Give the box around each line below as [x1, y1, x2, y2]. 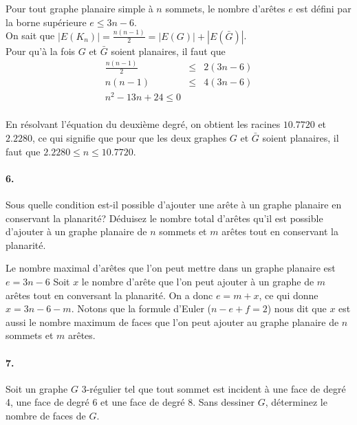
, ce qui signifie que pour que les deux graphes [32, 131, 227, 145]
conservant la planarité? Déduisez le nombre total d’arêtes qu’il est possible [6, 210, 323, 225]
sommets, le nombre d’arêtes [165, 1, 285, 15]
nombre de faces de [6, 408, 86, 422]
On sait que [6, 28, 55, 43]
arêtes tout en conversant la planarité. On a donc [6, 287, 213, 302]
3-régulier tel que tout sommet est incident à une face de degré [81, 381, 346, 395]
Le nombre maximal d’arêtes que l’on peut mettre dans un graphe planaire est [6, 261, 336, 275]
